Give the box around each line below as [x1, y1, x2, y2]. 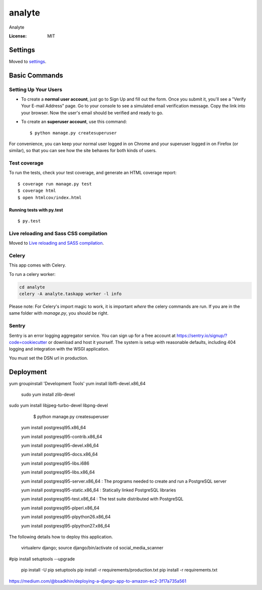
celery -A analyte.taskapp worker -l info [19, 291, 122, 297]
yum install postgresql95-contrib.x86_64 [21, 434, 102, 439]
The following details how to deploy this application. [9, 534, 113, 539]
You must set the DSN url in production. [9, 355, 88, 361]
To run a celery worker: [9, 271, 56, 277]
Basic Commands [9, 71, 63, 80]
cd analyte [19, 284, 45, 290]
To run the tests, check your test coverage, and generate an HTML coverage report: [9, 170, 177, 176]
